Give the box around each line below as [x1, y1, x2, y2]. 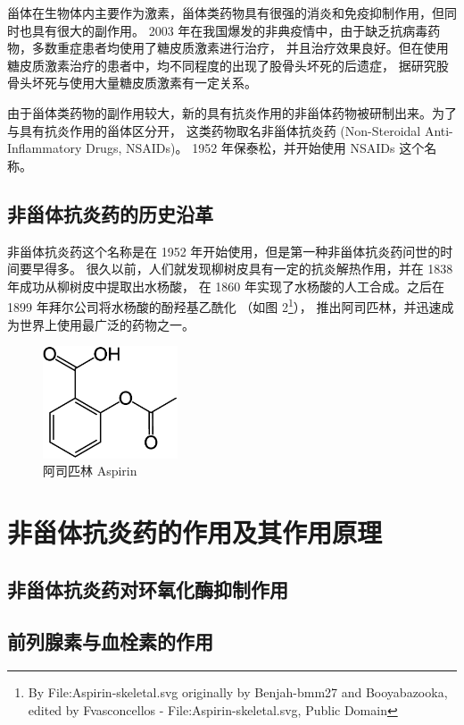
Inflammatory [7, 139, 82, 157]
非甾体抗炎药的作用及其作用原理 [7, 514, 383, 551]
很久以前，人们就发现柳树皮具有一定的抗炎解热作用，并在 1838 [86, 259, 453, 278]
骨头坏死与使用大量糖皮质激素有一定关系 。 [7, 73, 257, 92]
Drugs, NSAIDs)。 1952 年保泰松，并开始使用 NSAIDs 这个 [85, 139, 425, 157]
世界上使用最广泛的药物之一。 [19, 315, 195, 333]
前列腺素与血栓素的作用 [7, 628, 213, 655]
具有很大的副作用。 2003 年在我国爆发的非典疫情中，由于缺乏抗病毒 [31, 21, 428, 39]
